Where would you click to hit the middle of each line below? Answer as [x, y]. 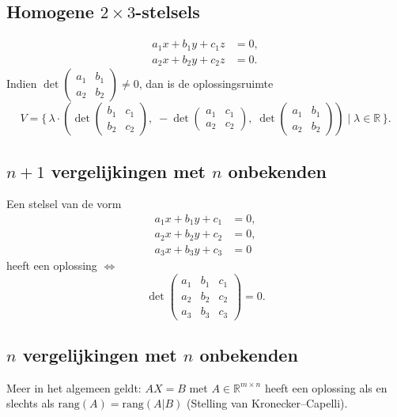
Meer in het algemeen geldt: [74, 387]
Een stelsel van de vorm [64, 204]
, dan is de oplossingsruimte [206, 83]
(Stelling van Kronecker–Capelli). [267, 403]
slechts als [30, 403]
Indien [22, 83]
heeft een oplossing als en [326, 387]
